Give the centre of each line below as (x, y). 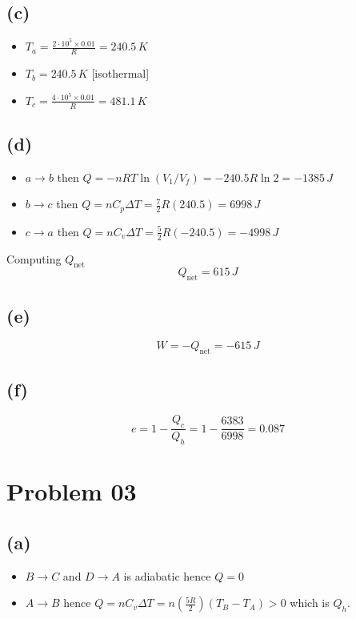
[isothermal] (120, 73)
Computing (34, 258)
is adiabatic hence (167, 575)
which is (310, 603)
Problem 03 (72, 491)
